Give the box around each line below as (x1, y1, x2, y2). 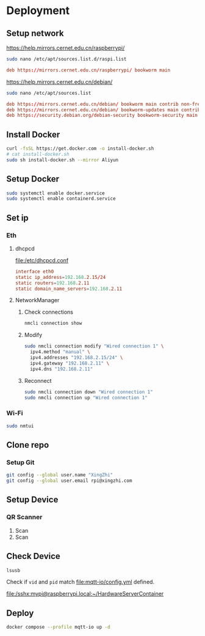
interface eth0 (15, 268, 54, 275)
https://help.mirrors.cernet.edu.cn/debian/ (6, 78, 113, 86)
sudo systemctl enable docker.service (6, 190, 105, 196)
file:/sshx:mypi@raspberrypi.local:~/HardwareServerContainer (6, 590, 164, 597)
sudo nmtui (6, 423, 34, 429)
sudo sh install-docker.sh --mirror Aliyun (6, 157, 119, 163)
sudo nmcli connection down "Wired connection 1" (24, 389, 154, 395)
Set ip (6, 212, 29, 223)
